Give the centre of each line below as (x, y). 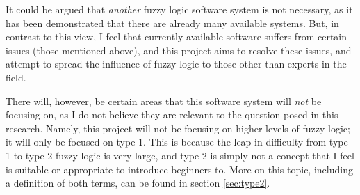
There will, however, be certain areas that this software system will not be (164, 101)
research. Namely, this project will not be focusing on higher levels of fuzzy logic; (178, 128)
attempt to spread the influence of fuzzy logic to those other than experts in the (176, 64)
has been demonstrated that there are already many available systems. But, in (172, 23)
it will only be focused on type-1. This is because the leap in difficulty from (166, 142)
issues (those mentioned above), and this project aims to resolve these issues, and (179, 50)
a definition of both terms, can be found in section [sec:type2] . (138, 183)
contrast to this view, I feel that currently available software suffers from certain (177, 37)
